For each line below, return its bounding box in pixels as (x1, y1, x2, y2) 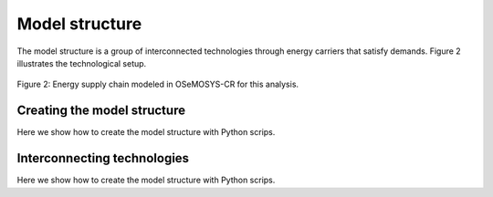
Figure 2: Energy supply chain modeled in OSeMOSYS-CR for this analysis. (16, 78, 299, 90)
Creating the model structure (16, 103, 186, 119)
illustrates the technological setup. (16, 57, 147, 68)
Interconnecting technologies (16, 150, 190, 166)
